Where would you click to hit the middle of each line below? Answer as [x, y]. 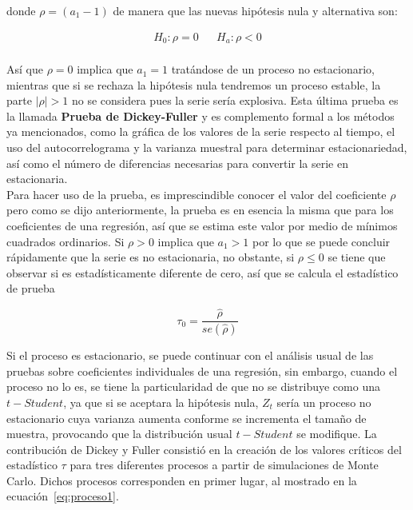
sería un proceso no [324, 402]
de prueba [31, 288]
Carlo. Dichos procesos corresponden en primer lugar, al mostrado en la [182, 480]
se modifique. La [337, 434]
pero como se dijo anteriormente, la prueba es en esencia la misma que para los [200, 210]
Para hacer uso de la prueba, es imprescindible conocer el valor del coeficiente [197, 194]
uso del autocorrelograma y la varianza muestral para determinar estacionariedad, [207, 147]
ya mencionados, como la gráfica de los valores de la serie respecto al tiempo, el [201, 131]
